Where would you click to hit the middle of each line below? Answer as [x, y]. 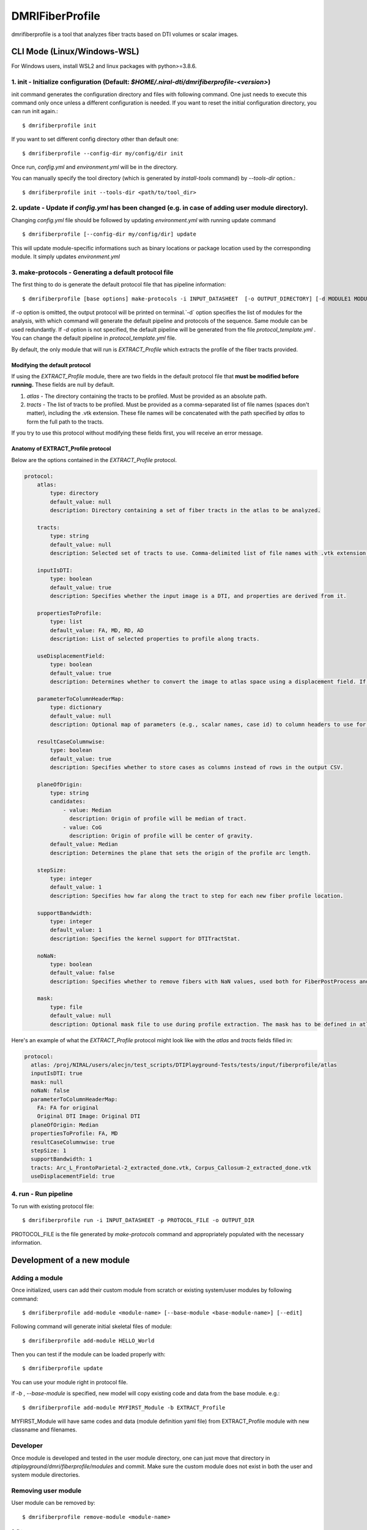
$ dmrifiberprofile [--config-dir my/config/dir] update [109, 234]
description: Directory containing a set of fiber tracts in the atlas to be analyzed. [185, 510]
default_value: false [82, 973]
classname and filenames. [44, 1430]
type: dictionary [76, 707]
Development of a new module [71, 1260]
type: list [66, 622]
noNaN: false [50, 1091]
